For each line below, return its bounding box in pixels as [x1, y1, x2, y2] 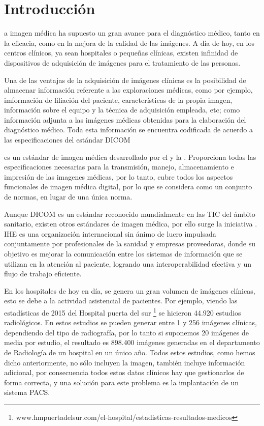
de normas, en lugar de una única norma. [4, 191, 133, 202]
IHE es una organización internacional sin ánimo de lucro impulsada [4, 228, 216, 239]
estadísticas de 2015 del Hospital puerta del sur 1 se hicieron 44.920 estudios [4, 305, 241, 318]
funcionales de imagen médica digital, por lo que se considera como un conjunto [4, 181, 252, 192]
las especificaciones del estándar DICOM [4, 134, 130, 145]
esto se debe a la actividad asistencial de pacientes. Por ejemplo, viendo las [4, 295, 238, 306]
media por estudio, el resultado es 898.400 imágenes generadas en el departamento [4, 337, 260, 348]
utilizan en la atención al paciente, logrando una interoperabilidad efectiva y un [4, 258, 252, 269]
